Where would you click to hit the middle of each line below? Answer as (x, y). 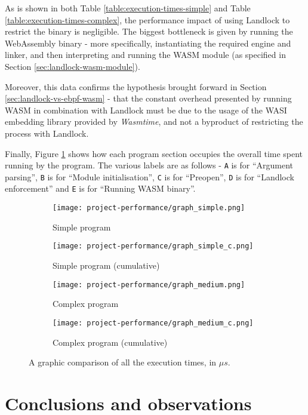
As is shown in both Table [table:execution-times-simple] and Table (128, 8)
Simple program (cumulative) (106, 265)
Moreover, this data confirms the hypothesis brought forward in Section (136, 86)
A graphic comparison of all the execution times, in (123, 362)
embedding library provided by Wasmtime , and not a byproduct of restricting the (154, 122)
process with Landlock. (47, 133)
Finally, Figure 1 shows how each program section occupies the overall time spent (154, 153)
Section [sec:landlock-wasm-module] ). (73, 66)
